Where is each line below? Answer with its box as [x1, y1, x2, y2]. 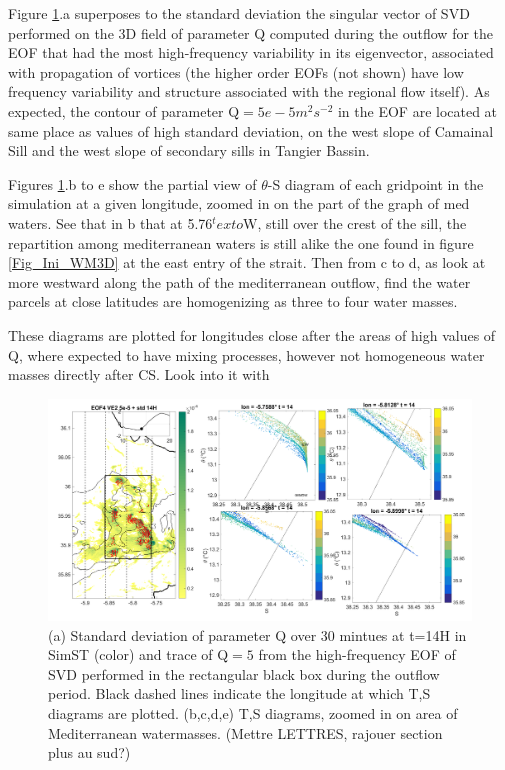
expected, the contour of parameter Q [8, 100, 240, 121]
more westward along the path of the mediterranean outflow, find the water [8, 271, 471, 292]
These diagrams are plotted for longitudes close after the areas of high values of [8, 324, 496, 345]
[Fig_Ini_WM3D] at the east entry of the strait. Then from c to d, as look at [8, 252, 486, 273]
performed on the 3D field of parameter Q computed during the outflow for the [8, 22, 494, 43]
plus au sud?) [48, 742, 131, 763]
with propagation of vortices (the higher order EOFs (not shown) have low [8, 61, 464, 82]
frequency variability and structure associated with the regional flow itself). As [8, 81, 490, 102]
